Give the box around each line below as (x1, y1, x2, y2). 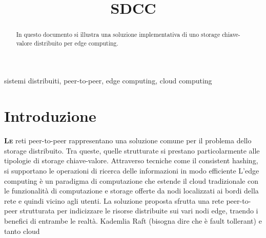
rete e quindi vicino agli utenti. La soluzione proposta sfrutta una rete (4, 195, 224, 206)
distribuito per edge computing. (34, 38, 118, 47)
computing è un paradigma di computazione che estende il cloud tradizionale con (4, 175, 258, 186)
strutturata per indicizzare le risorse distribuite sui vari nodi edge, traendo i (19, 205, 258, 216)
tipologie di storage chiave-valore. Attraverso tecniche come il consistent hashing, (4, 155, 258, 166)
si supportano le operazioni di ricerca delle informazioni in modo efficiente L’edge (4, 165, 259, 176)
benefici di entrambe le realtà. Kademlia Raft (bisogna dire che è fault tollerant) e (4, 215, 262, 226)
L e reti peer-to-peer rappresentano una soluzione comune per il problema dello (4, 135, 252, 146)
